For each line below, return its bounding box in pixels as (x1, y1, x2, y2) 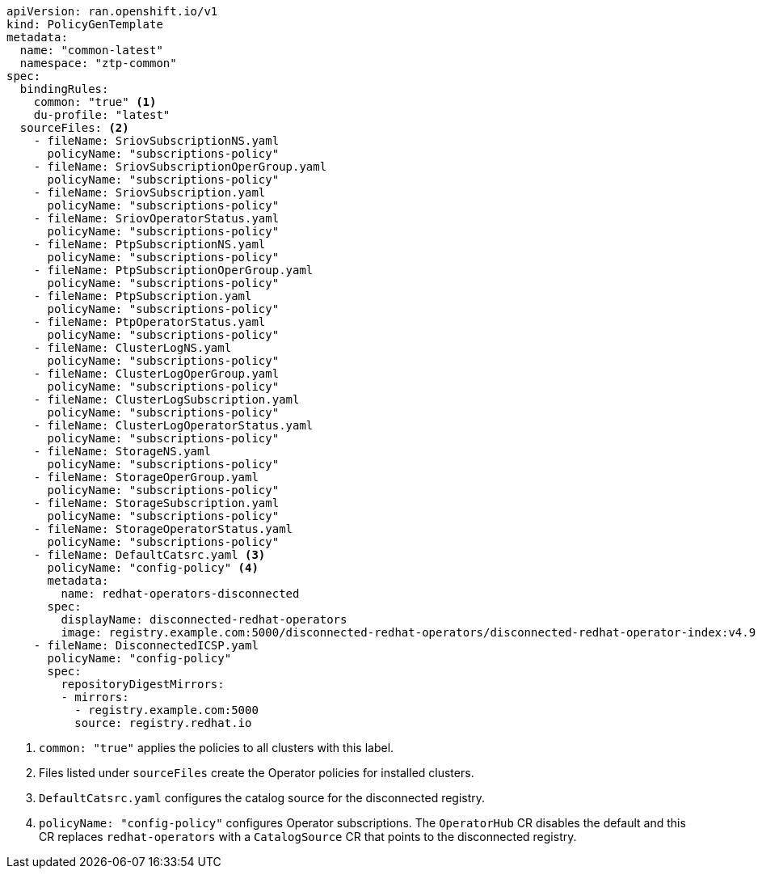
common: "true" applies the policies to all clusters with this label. (39, 741, 394, 755)
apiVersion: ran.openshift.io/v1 (6, 5, 218, 18)
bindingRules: (19, 82, 109, 95)
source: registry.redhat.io (74, 716, 252, 729)
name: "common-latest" (19, 44, 163, 57)
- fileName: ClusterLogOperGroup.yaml (33, 367, 280, 380)
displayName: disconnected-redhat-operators (61, 613, 347, 626)
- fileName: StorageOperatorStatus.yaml (33, 522, 293, 535)
